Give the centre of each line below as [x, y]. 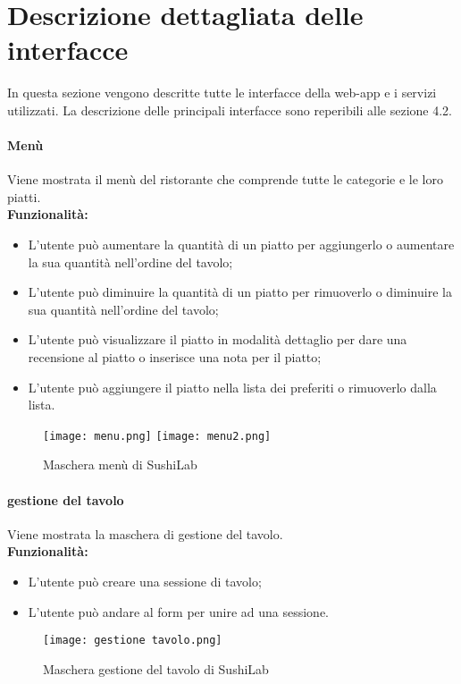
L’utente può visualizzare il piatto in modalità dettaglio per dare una [218, 339]
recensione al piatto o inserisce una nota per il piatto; [175, 357]
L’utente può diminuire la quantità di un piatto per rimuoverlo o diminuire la [240, 292]
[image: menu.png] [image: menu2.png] [157, 436]
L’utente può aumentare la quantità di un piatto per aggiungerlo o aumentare [241, 245]
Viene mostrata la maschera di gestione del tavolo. [145, 533]
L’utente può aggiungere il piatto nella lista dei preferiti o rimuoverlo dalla [232, 387]
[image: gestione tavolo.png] [133, 641]
